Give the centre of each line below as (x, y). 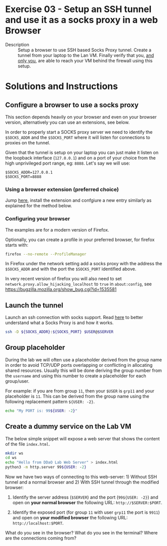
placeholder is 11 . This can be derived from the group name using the (77, 396)
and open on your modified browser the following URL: (70, 518)
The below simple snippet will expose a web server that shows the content (82, 438)
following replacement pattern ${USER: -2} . (50, 402)
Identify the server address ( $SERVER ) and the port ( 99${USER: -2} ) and (85, 497)
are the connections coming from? (41, 538)
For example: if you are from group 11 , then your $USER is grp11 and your (80, 391)
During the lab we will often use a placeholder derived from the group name (83, 360)
